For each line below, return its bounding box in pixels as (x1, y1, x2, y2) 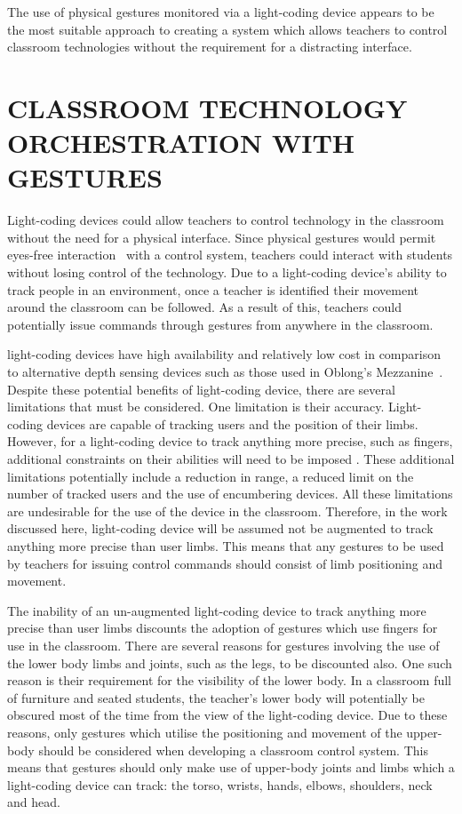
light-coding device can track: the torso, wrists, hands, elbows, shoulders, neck (7, 775, 433, 794)
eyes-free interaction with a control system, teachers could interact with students (7, 245, 453, 264)
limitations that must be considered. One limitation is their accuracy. (7, 397, 385, 416)
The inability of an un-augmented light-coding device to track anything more (7, 601, 426, 619)
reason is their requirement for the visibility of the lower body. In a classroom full (7, 671, 452, 690)
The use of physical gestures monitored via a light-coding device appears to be (7, 3, 434, 20)
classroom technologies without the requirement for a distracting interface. (7, 37, 412, 56)
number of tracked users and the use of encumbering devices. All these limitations (7, 484, 453, 503)
